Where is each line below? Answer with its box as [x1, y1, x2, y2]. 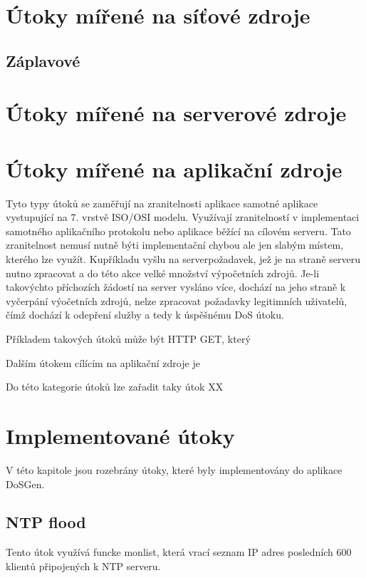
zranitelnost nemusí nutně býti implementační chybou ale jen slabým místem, [6, 237, 343, 252]
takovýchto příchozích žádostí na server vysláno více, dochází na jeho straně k [6, 279, 346, 294]
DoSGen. [6, 476, 45, 491]
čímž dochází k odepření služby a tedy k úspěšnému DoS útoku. [6, 307, 284, 322]
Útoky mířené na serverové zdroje [6, 98, 347, 128]
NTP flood [6, 511, 86, 533]
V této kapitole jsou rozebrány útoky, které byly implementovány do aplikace [6, 462, 343, 477]
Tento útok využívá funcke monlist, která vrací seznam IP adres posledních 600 [6, 545, 352, 559]
